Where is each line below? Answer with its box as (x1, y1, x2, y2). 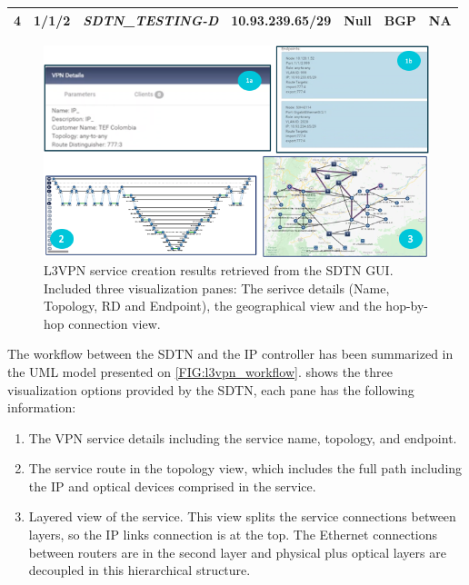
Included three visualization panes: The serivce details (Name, (44, 278, 390, 297)
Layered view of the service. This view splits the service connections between (28, 507, 456, 526)
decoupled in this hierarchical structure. (28, 560, 251, 580)
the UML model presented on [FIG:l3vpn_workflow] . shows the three (7, 362, 393, 381)
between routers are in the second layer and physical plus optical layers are (28, 542, 446, 561)
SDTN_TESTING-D (83, 10, 219, 29)
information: (7, 398, 76, 417)
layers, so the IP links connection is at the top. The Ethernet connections (28, 525, 438, 544)
